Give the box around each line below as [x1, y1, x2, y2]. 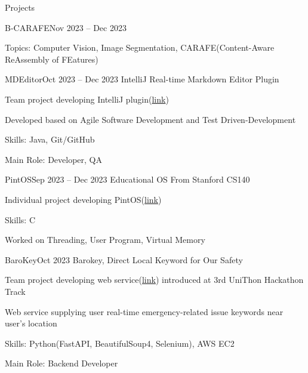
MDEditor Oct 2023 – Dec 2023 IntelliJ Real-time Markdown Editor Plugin [5, 73, 279, 85]
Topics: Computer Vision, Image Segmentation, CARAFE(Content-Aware [5, 41, 275, 54]
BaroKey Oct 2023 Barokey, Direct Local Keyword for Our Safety [5, 253, 243, 266]
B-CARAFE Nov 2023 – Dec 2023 [5, 21, 127, 33]
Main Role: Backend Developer [5, 357, 118, 369]
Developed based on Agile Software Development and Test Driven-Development [5, 113, 296, 125]
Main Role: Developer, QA [5, 153, 102, 165]
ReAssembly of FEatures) [5, 53, 98, 65]
